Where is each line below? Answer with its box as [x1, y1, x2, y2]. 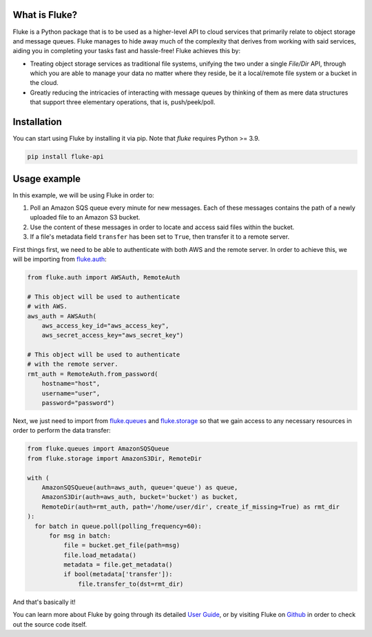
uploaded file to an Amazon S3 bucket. [30, 213, 141, 222]
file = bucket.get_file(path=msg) [63, 542, 180, 549]
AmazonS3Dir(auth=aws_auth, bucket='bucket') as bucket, [41, 493, 238, 501]
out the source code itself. [12, 620, 87, 628]
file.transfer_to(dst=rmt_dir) [78, 580, 184, 588]
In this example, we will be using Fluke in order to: [12, 190, 154, 199]
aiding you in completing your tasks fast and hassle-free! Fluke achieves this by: [12, 47, 241, 55]
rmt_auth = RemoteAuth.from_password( [27, 370, 158, 378]
